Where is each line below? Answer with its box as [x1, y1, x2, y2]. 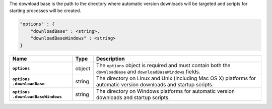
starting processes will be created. [9, 8, 82, 14]
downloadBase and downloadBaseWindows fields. [96, 68, 201, 75]
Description [96, 55, 125, 62]
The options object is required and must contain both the [96, 62, 231, 69]
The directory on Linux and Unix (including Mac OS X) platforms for [96, 75, 256, 82]
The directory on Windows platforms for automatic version [96, 87, 235, 94]
